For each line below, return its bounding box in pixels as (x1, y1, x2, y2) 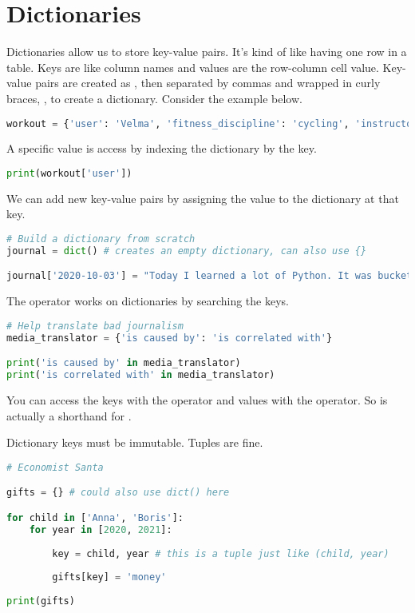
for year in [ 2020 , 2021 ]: (29, 523, 172, 535)
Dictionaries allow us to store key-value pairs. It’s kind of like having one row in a (6, 43, 407, 60)
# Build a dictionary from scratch (6, 233, 196, 245)
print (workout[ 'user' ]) (6, 167, 132, 179)
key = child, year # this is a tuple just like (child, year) (52, 547, 389, 559)
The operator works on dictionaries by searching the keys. (6, 293, 289, 309)
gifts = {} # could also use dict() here (6, 487, 230, 499)
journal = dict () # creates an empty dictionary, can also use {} (6, 245, 367, 257)
